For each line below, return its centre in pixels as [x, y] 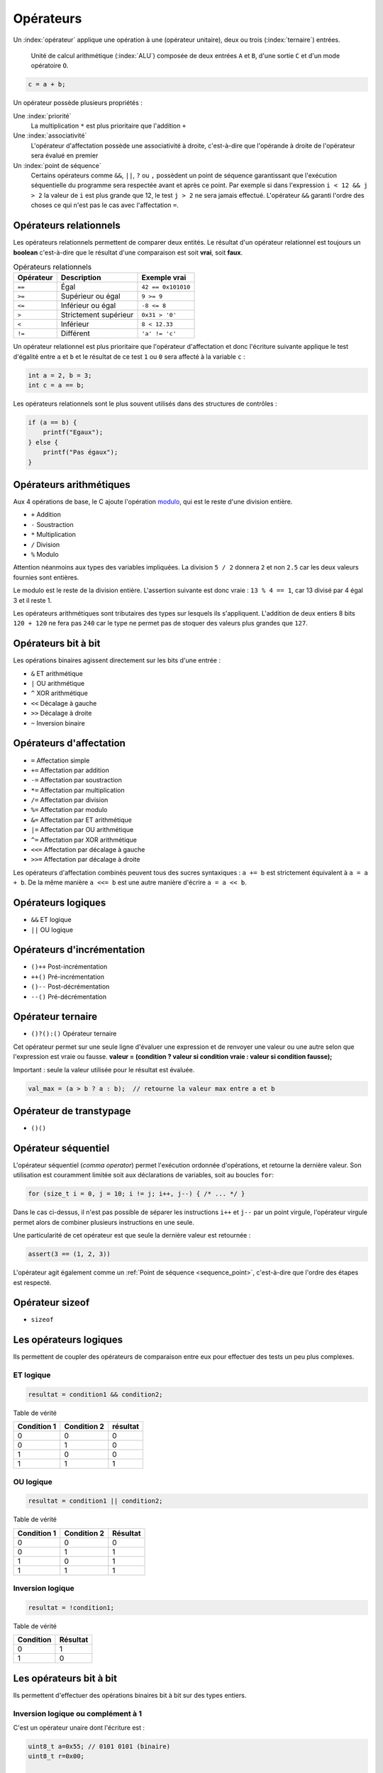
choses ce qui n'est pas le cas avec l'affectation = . [105, 205]
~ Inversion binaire [58, 723]
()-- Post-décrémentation [70, 986]
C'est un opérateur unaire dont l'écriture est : [79, 1728]
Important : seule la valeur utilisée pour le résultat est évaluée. [104, 1069]
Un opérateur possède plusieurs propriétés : [78, 103]
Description [81, 278]
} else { [43, 442]
